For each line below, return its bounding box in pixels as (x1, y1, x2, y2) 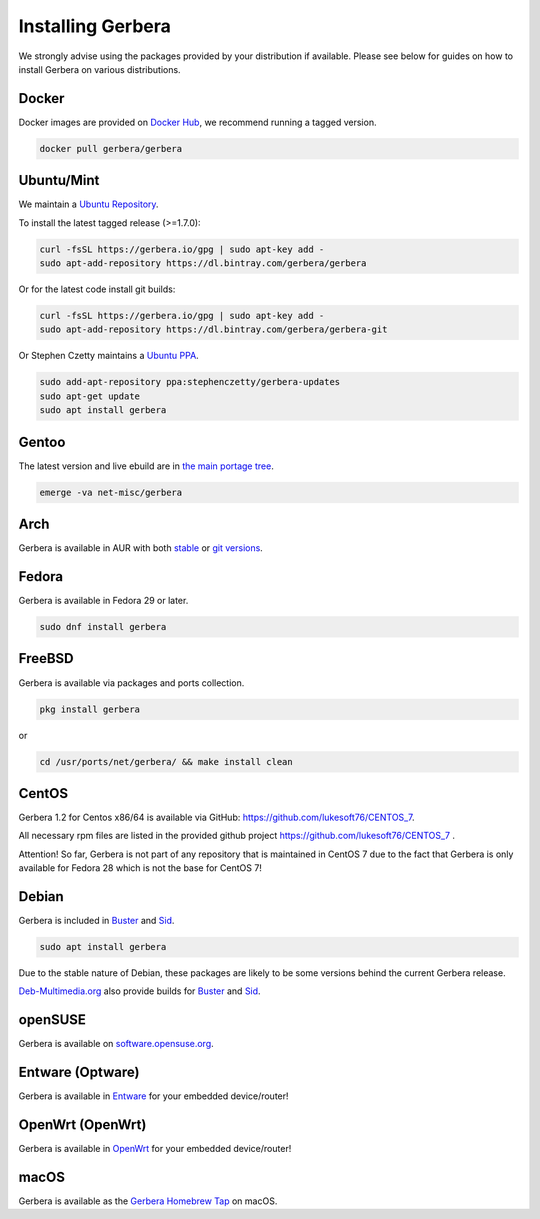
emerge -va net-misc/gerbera (39, 486, 183, 498)
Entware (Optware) (18, 1064, 140, 1081)
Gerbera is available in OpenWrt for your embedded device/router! (18, 1143, 292, 1155)
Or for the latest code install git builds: (18, 283, 176, 295)
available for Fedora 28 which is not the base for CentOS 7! (18, 862, 262, 874)
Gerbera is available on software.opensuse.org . (18, 1038, 214, 1050)
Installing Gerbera (18, 15, 172, 37)
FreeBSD (18, 650, 74, 667)
